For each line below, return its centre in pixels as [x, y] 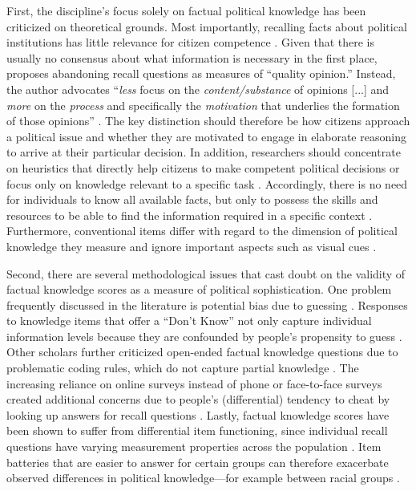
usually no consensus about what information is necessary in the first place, [192, 57]
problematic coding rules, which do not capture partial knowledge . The [183, 368]
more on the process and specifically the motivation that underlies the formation [203, 105]
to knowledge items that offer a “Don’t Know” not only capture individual [189, 321]
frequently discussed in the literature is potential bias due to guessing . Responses [207, 304]
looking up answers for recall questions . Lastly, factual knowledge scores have [198, 414]
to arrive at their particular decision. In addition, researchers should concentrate [204, 152]
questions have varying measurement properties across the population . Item [194, 446]
